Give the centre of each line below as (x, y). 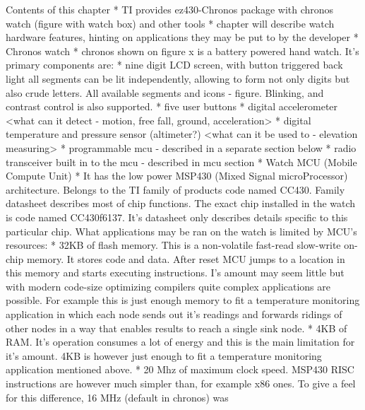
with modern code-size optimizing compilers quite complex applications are (168, 286)
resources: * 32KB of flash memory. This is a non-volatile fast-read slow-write (173, 245)
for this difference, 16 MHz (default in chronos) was (117, 397)
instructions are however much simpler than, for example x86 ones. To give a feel (181, 383)
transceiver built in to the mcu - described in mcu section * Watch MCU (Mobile (181, 162)
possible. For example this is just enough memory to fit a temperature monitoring (183, 300)
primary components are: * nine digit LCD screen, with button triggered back (174, 65)
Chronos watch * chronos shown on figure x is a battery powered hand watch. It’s (182, 51)
